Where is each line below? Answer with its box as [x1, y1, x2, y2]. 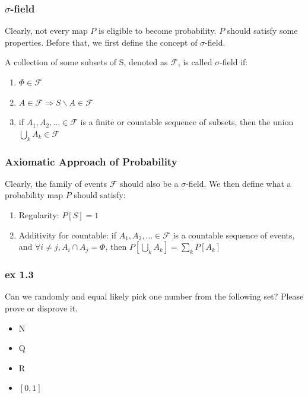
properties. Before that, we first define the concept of [5, 36, 198, 48]
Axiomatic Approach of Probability [5, 154, 177, 168]
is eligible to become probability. [99, 24, 217, 37]
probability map [5, 189, 63, 201]
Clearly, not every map [5, 24, 88, 37]
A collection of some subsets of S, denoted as [5, 56, 168, 68]
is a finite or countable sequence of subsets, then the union [80, 116, 294, 128]
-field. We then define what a [186, 177, 291, 189]
